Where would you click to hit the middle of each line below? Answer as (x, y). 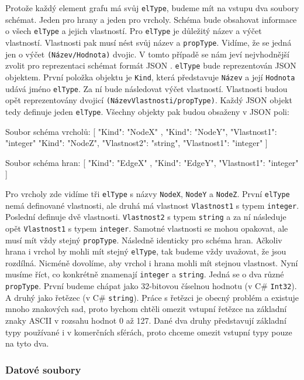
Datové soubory (43, 369)
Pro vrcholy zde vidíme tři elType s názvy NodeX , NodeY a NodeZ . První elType (148, 193)
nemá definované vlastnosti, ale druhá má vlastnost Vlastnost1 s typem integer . (152, 205)
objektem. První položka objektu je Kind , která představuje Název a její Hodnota (150, 77)
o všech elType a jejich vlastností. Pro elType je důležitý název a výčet (134, 31)
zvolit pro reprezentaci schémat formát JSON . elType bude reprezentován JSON (151, 65)
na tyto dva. (27, 343)
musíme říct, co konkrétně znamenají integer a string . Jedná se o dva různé (145, 274)
